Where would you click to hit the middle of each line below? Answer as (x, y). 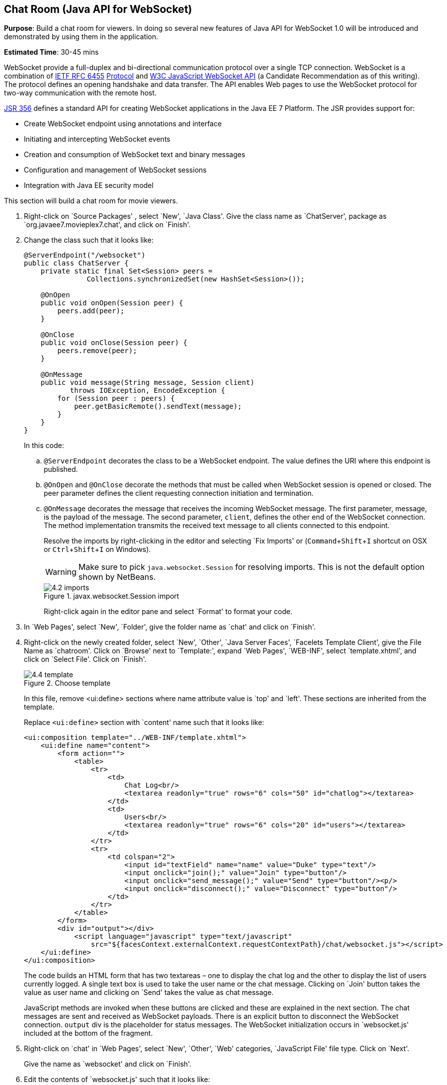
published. (61, 469)
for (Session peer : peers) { (116, 399)
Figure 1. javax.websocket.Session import (112, 596)
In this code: (44, 446)
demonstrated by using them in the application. (81, 37)
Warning (61, 572)
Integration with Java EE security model (89, 185)
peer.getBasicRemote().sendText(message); (158, 407)
